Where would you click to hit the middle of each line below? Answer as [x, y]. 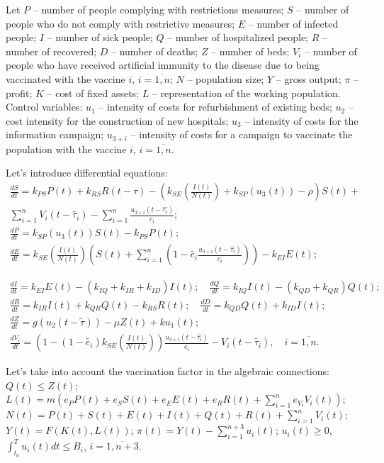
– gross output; [309, 78]
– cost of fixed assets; [93, 93]
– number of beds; [250, 51]
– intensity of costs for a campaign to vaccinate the [242, 134]
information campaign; [55, 134]
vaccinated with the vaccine [66, 78]
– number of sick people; [100, 37]
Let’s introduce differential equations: [87, 173]
